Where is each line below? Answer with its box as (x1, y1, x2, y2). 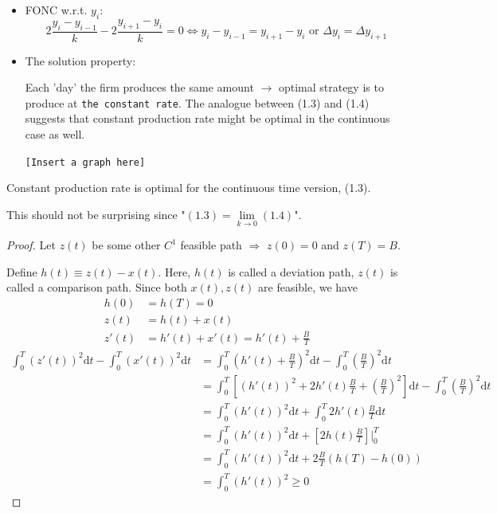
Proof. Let (6, 237, 56, 253)
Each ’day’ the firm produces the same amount (25, 79, 254, 96)
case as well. (25, 126, 85, 143)
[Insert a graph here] (25, 156, 146, 168)
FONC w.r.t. (25, 2, 88, 18)
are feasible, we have (258, 279, 358, 296)
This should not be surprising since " (6, 206, 186, 222)
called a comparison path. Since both (6, 279, 187, 296)
